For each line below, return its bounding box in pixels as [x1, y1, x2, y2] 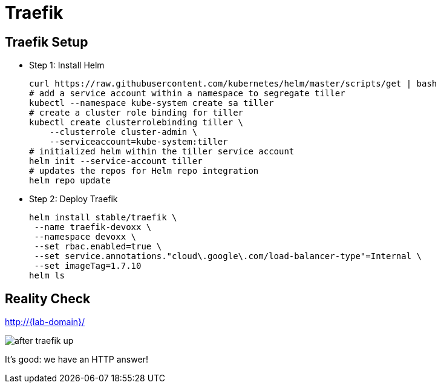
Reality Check [5, 291, 91, 306]
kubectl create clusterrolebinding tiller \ [29, 117, 244, 128]
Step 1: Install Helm [29, 60, 105, 71]
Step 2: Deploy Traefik [29, 194, 118, 205]
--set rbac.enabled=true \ [34, 242, 162, 252]
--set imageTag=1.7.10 [34, 261, 142, 271]
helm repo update [29, 176, 111, 186]
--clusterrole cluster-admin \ [49, 127, 198, 137]
